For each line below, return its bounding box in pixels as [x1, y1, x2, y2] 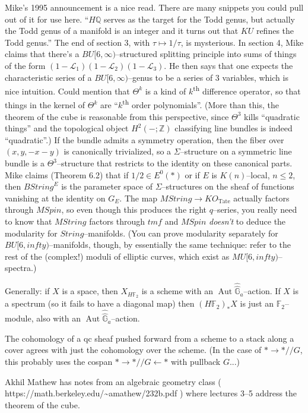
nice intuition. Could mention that [5, 84, 130, 97]
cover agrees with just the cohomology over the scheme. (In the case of [5, 343, 262, 356]
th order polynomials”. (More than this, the [122, 97, 279, 111]
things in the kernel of [5, 99, 85, 111]
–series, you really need [212, 203, 297, 216]
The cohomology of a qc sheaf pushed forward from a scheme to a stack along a [5, 332, 294, 344]
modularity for [5, 226, 58, 239]
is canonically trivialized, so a [63, 145, 172, 157]
